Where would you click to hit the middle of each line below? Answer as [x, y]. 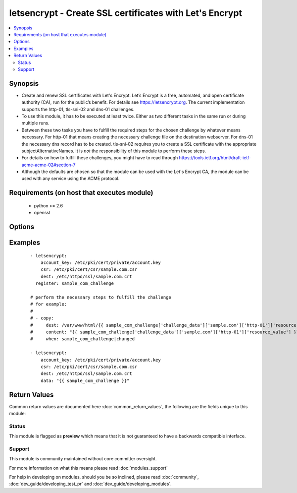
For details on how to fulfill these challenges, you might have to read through [100, 158]
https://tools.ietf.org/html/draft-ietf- [215, 158]
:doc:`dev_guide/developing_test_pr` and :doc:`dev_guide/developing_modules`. [90, 484]
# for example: [49, 304]
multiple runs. [35, 123]
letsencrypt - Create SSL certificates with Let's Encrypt [126, 13]
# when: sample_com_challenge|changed [83, 339]
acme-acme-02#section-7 [49, 165]
